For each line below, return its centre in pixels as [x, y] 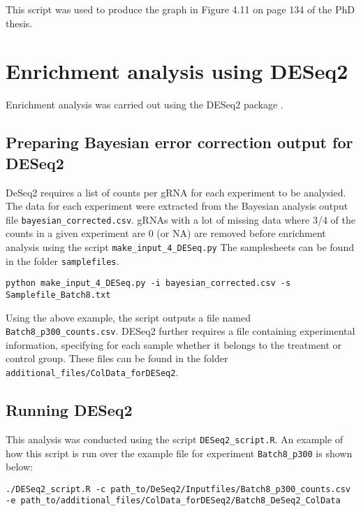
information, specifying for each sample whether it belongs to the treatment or [174, 344]
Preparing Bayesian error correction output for [179, 142]
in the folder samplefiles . [62, 260]
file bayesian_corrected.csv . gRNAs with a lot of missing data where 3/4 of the [180, 219]
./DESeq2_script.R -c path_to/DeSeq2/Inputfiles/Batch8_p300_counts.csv [178, 489]
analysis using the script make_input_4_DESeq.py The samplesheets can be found [180, 246]
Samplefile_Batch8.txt [58, 295]
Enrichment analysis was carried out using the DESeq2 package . [145, 105]
